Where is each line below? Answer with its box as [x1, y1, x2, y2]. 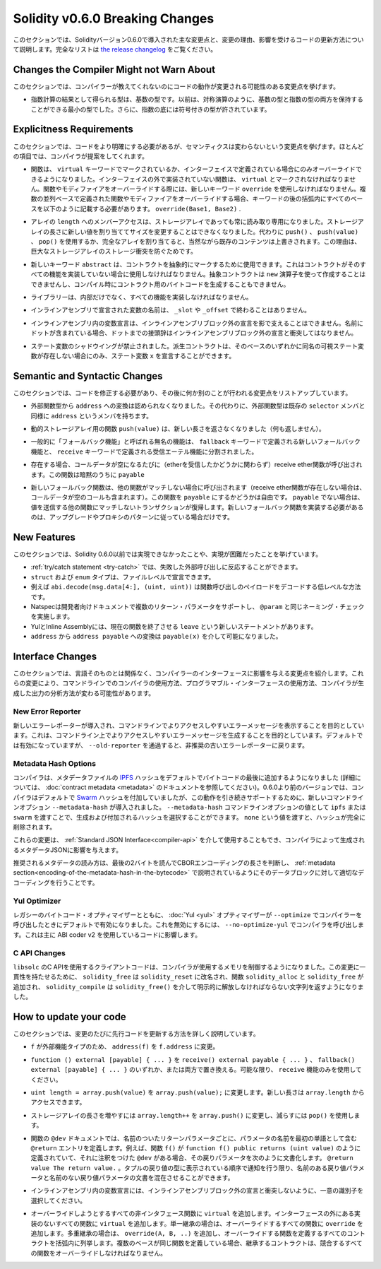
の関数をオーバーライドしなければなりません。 [30, 1249, 167, 1257]
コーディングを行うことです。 [13, 878, 99, 887]
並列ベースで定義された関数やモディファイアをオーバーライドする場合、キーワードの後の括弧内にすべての [42, 194, 351, 203]
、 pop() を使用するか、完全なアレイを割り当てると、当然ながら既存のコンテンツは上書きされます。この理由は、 [30, 237, 361, 246]
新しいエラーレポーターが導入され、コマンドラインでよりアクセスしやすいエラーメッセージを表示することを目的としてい [13, 721, 365, 730]
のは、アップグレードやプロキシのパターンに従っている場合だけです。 [30, 513, 234, 521]
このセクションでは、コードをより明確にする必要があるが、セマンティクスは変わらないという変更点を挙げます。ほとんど [13, 142, 364, 150]
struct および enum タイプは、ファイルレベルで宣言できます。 [30, 572, 215, 581]
